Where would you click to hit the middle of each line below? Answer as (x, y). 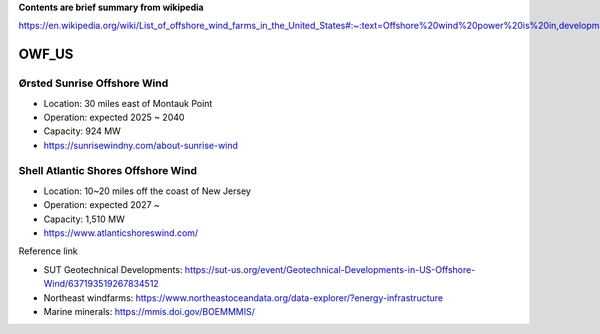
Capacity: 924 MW (82, 131)
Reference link (48, 251)
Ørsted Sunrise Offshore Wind (93, 83)
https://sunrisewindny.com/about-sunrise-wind (141, 145)
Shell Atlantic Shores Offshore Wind (108, 171)
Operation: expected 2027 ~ (101, 205)
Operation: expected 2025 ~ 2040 (114, 117)
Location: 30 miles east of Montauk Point (128, 103)
